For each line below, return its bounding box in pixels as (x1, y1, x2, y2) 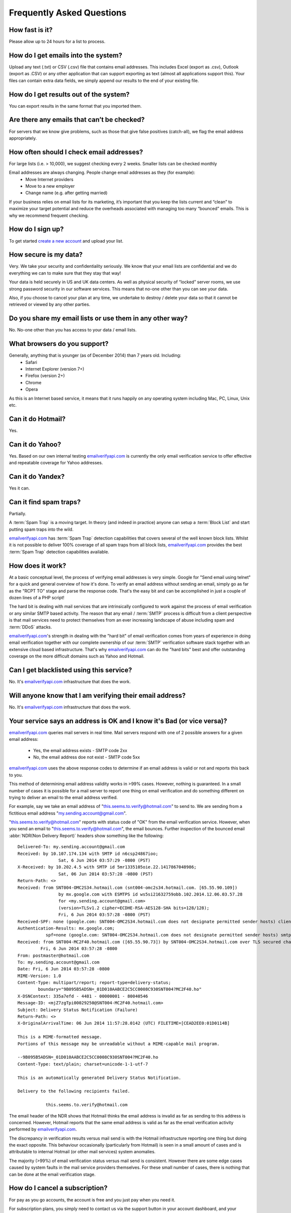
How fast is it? (9, 26, 53, 34)
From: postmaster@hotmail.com (17, 952, 90, 958)
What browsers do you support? (9, 340, 109, 348)
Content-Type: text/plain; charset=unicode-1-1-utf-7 (17, 1061, 148, 1067)
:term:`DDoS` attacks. (9, 624, 52, 630)
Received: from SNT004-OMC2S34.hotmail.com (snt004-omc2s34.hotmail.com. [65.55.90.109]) (17, 885, 238, 890)
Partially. (9, 510, 27, 516)
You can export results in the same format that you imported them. (9, 103, 142, 109)
